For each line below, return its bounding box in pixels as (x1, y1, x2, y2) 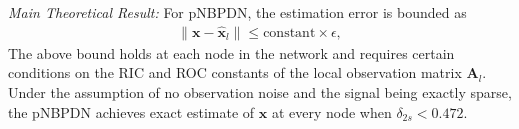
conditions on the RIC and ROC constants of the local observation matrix (8, 62, 462, 83)
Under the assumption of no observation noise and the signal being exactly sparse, (8, 82, 512, 103)
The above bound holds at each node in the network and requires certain (8, 42, 455, 63)
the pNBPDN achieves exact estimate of (8, 101, 255, 122)
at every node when (271, 101, 392, 122)
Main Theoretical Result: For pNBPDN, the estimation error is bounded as (8, 2, 467, 22)
